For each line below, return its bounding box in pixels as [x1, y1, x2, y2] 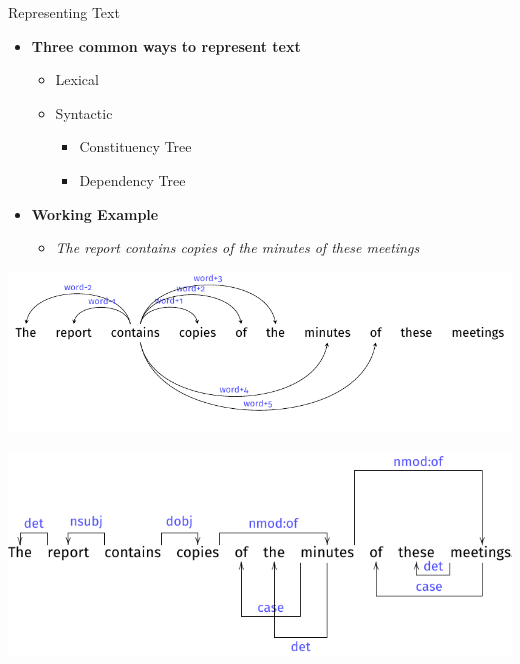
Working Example [31, 203, 159, 224]
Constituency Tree [79, 136, 192, 157]
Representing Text [8, 2, 120, 22]
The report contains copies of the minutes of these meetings [55, 237, 420, 258]
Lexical [55, 69, 99, 90]
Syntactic [55, 102, 113, 123]
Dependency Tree [79, 169, 186, 190]
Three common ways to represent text [31, 35, 301, 56]
